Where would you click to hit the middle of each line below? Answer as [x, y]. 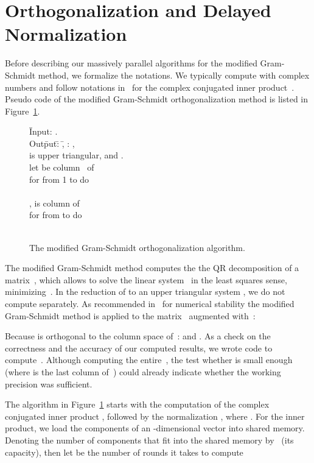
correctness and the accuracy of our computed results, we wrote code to [139, 348]
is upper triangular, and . [76, 155]
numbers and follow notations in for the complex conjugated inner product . [150, 87]
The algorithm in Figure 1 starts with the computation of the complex [137, 404]
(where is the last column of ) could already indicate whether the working [143, 371]
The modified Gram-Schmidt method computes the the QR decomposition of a [152, 268]
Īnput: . [44, 131]
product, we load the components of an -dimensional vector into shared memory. [155, 428]
